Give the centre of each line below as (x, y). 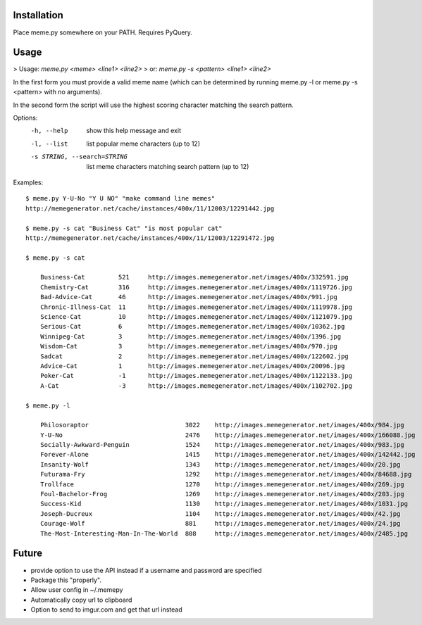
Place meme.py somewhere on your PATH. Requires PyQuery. (103, 32)
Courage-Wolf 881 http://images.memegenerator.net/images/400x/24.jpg (220, 524)
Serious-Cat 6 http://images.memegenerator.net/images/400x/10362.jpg (192, 327)
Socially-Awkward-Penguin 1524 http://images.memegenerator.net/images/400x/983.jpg (222, 445)
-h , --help (49, 131)
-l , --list (49, 144)
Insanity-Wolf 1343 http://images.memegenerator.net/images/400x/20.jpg (220, 464)
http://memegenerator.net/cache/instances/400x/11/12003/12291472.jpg (150, 238)
